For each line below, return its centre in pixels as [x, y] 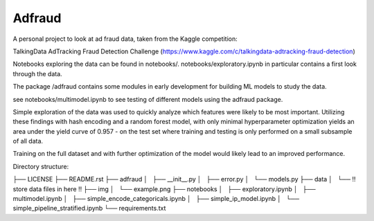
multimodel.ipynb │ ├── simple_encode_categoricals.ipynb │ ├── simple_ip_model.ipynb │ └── [156, 199]
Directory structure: [41, 166]
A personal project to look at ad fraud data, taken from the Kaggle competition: [125, 39]
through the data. [37, 73]
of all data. [28, 141]
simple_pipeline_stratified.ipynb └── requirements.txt [89, 209]
